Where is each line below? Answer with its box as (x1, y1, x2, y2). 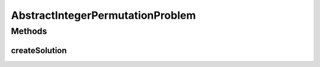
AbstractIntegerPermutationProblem (11, 9, 196, 22)
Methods (11, 26, 47, 36)
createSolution (11, 45, 68, 55)
